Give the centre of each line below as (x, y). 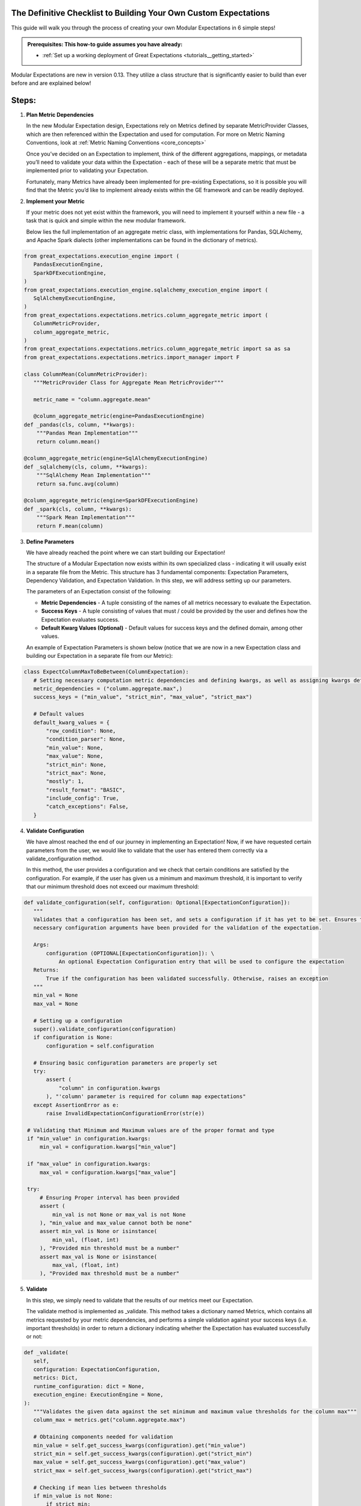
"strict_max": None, (76, 773)
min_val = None (56, 995)
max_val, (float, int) (86, 1265)
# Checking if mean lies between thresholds (100, 1487)
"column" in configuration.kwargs (110, 1088)
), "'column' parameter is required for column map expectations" (146, 1097)
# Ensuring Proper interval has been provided (110, 1198)
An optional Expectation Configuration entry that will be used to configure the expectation (201, 961)
